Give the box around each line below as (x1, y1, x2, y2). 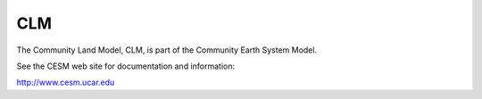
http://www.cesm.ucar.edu (16, 77, 115, 88)
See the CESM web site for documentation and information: (16, 61, 236, 71)
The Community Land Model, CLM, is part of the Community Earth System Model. (16, 45, 317, 55)
